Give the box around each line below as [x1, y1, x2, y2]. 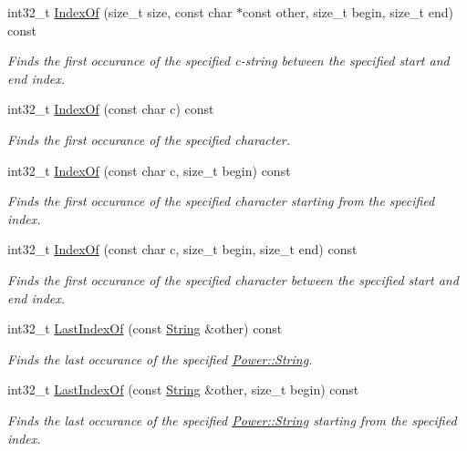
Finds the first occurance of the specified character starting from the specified [7, 191, 435, 210]
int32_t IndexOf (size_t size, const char [7, 3, 233, 21]
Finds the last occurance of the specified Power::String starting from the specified [7, 410, 457, 429]
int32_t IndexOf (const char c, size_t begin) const [7, 160, 291, 179]
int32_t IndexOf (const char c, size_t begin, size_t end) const [7, 240, 358, 259]
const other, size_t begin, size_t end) [243, 3, 453, 21]
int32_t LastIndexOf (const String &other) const [7, 319, 283, 338]
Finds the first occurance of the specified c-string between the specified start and [7, 51, 450, 70]
